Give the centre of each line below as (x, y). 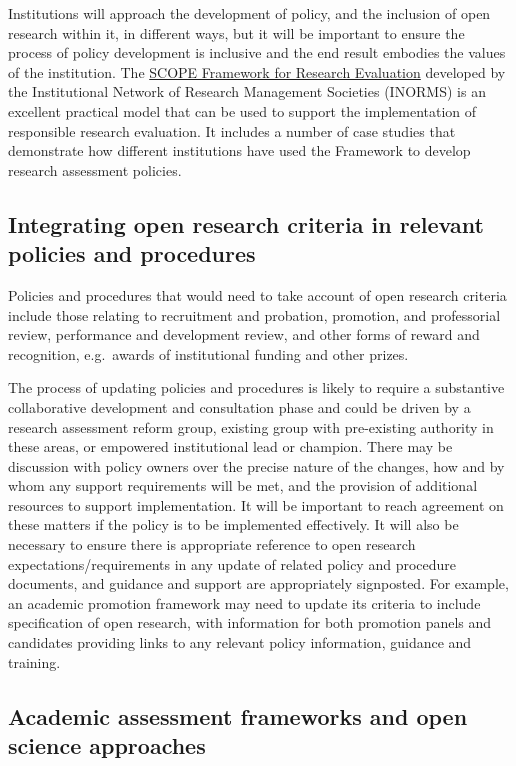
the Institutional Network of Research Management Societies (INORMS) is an (247, 91)
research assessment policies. (95, 169)
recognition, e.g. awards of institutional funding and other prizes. (208, 353)
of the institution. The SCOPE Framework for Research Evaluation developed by (257, 71)
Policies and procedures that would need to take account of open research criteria (257, 294)
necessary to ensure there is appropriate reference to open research (212, 544)
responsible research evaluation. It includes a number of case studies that (232, 130)
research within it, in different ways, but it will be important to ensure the (236, 32)
